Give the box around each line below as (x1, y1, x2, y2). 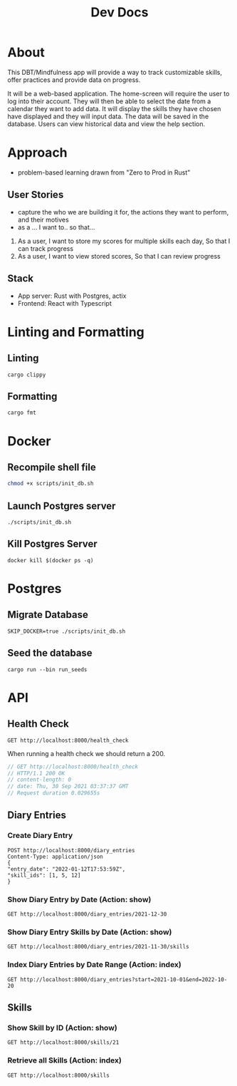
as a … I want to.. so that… (17, 222, 95, 232)
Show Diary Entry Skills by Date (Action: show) (7, 927, 172, 937)
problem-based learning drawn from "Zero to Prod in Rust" (17, 168, 191, 177)
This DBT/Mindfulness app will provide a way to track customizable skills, (7, 68, 223, 76)
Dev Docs (90, 4, 149, 21)
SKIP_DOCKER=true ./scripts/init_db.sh (7, 628, 126, 635)
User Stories (7, 189, 64, 201)
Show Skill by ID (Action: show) (7, 1023, 117, 1033)
